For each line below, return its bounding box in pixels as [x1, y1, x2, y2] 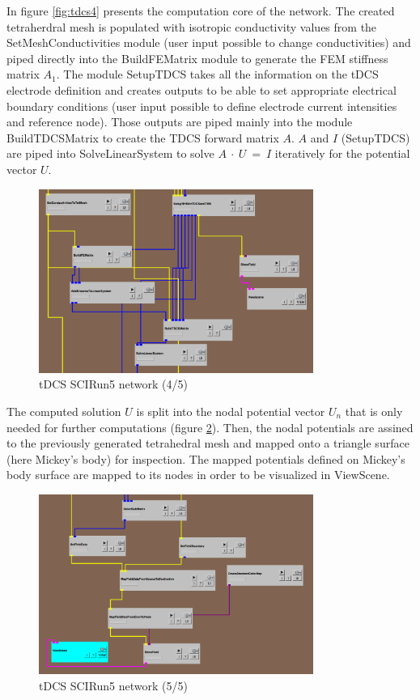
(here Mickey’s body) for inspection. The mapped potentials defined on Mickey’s [6, 450, 405, 467]
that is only [345, 402, 403, 419]
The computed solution [6, 402, 121, 419]
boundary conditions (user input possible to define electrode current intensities [6, 97, 397, 114]
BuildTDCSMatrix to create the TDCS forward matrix [6, 129, 279, 146]
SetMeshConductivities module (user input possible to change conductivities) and [6, 34, 411, 51]
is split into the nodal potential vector [136, 402, 325, 419]
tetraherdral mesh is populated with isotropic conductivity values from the [6, 18, 377, 35]
